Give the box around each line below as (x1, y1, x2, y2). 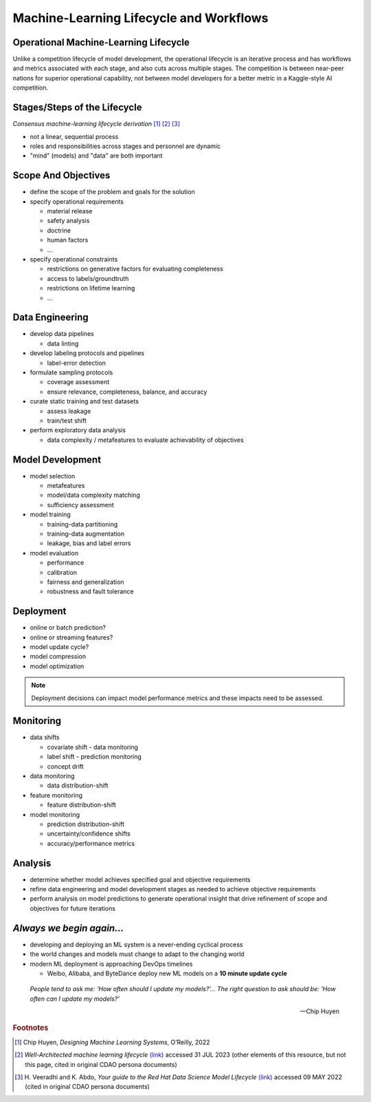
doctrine (47, 226, 71, 234)
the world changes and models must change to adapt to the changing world (30, 950, 245, 958)
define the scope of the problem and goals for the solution (30, 188, 195, 196)
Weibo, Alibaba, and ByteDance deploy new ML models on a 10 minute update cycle (47, 969, 288, 977)
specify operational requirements (30, 197, 124, 206)
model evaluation (30, 549, 79, 557)
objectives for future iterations (30, 904, 116, 912)
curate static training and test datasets (30, 397, 139, 405)
